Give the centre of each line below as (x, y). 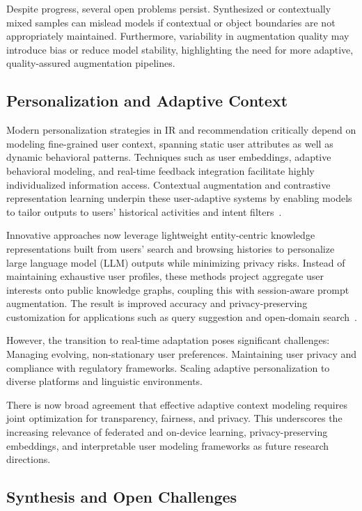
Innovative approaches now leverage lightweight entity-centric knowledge (161, 235)
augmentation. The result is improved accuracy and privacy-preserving (157, 303)
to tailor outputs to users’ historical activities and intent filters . (144, 211)
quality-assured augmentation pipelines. (91, 63)
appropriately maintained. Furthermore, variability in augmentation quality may (178, 36)
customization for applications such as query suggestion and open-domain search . (182, 316)
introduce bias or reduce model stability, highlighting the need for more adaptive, (180, 49)
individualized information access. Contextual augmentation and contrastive (168, 184)
